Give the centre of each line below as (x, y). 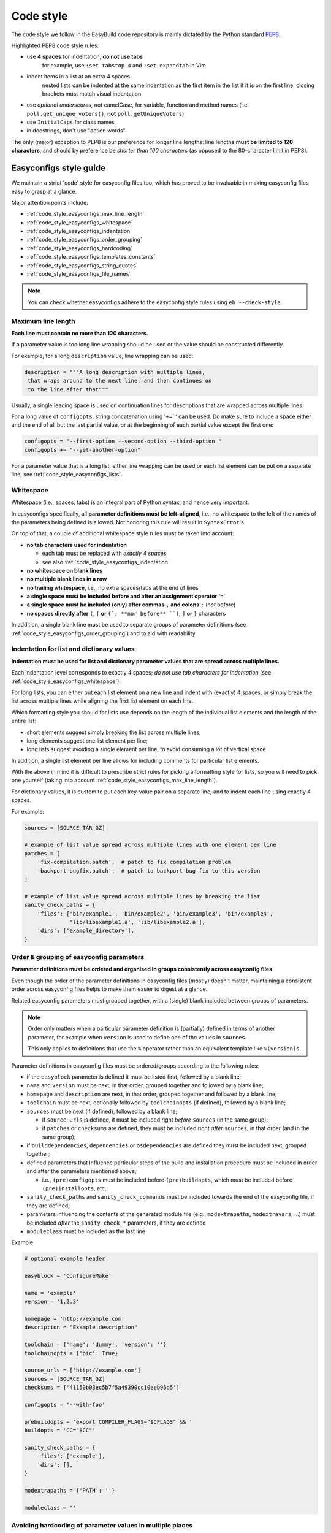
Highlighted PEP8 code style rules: (55, 45)
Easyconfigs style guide (59, 168)
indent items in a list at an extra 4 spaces (78, 77)
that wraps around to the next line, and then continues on (120, 381)
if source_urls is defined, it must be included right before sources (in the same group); (155, 1120)
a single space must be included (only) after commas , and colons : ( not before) (131, 605)
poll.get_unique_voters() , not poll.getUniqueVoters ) (105, 113)
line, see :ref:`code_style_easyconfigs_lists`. (67, 475)
